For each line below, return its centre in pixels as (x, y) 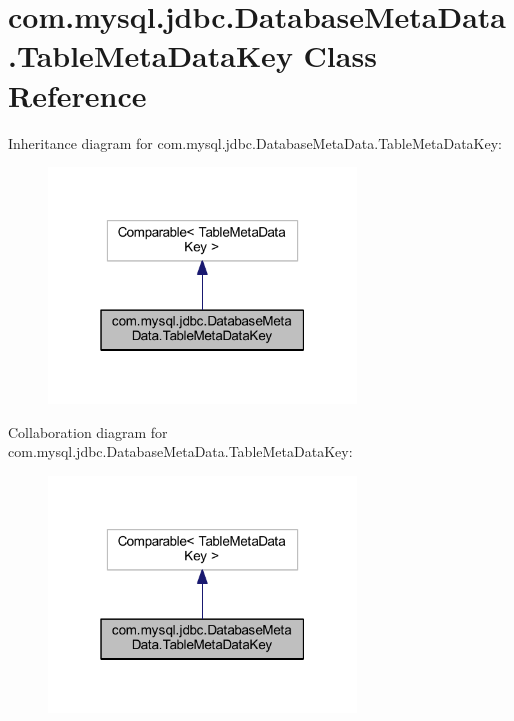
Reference (77, 94)
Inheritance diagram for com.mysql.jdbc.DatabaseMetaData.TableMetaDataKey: (255, 142)
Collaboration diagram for (88, 431)
